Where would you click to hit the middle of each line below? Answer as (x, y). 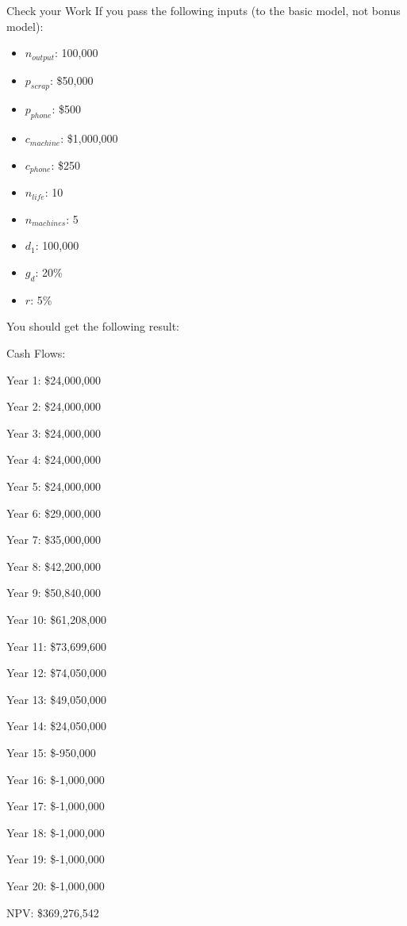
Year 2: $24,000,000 (54, 406)
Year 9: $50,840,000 (54, 593)
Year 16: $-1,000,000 (56, 779)
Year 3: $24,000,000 (54, 432)
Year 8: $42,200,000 (54, 566)
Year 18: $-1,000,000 (56, 832)
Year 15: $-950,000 (51, 752)
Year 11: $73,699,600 (57, 646)
